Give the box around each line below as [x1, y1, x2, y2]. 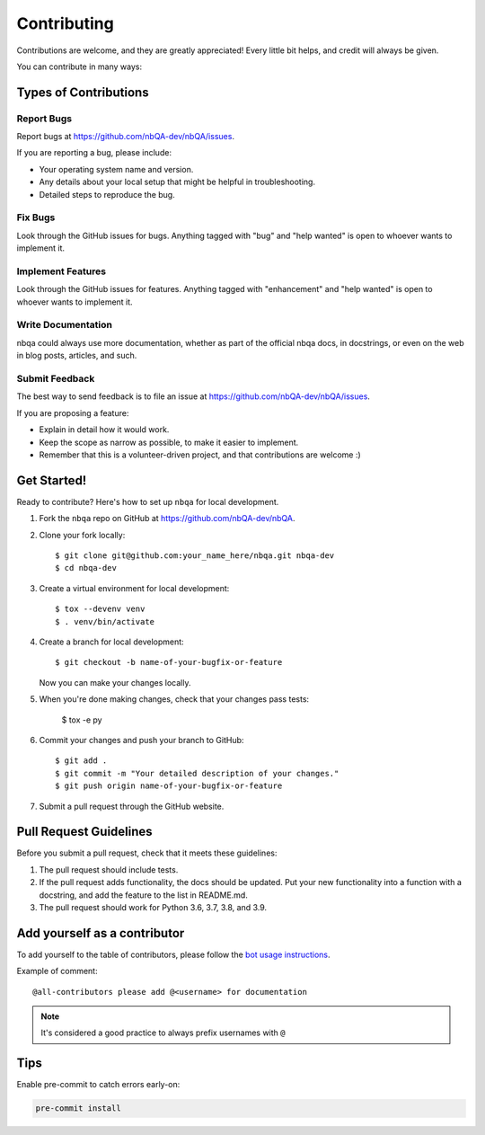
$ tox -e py [61, 714, 102, 725]
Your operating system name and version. [39, 164, 194, 174]
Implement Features [16, 265, 107, 278]
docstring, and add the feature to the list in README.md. [39, 890, 249, 900]
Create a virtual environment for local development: [39, 582, 230, 593]
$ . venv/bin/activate [55, 616, 155, 626]
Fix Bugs [16, 211, 56, 224]
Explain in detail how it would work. [39, 424, 170, 435]
